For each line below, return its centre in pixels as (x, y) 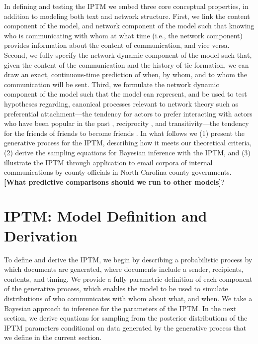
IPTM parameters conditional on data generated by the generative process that (125, 327)
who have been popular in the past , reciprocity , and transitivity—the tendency (127, 123)
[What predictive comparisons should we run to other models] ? (114, 181)
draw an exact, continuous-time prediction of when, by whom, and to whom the (126, 74)
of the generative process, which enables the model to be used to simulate (116, 288)
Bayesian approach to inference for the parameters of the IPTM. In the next (120, 308)
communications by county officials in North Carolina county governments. (118, 172)
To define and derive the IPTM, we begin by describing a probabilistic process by (128, 259)
